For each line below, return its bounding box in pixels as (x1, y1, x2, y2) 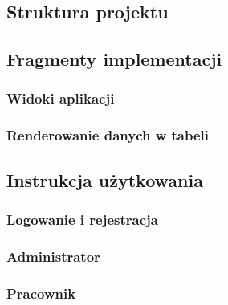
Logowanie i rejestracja (6, 209, 158, 229)
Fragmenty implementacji (6, 47, 222, 71)
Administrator (6, 246, 100, 266)
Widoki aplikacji (6, 88, 115, 108)
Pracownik (6, 283, 76, 303)
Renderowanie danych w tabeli (6, 125, 210, 145)
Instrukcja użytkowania (6, 167, 203, 192)
